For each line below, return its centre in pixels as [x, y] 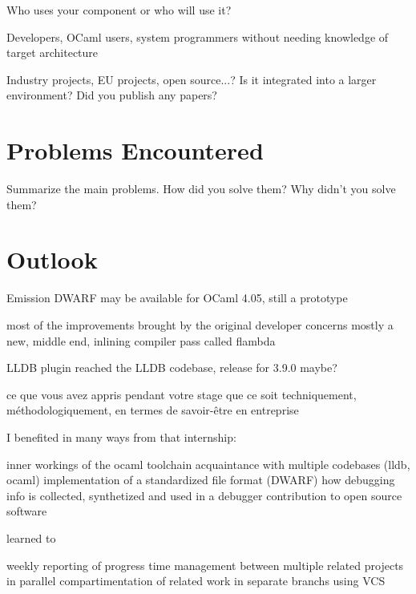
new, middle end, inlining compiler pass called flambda [141, 340]
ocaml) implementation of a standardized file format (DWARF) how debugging [201, 480]
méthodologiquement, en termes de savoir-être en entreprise [153, 410]
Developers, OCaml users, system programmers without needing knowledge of [198, 36]
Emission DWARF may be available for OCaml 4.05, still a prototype [177, 298]
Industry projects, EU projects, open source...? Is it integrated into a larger [192, 79]
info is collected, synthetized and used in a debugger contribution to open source [204, 495]
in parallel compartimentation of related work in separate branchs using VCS [196, 581]
